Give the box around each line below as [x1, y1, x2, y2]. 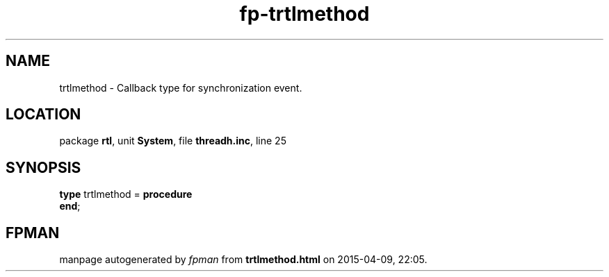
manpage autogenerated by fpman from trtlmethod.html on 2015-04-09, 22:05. [59, 253, 428, 266]
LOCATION [6, 106, 81, 124]
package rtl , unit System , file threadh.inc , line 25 [59, 135, 286, 147]
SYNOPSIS [6, 158, 81, 176]
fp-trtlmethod [239, 2, 370, 26]
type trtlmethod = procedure [59, 188, 193, 201]
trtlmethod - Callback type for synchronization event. [59, 81, 302, 94]
